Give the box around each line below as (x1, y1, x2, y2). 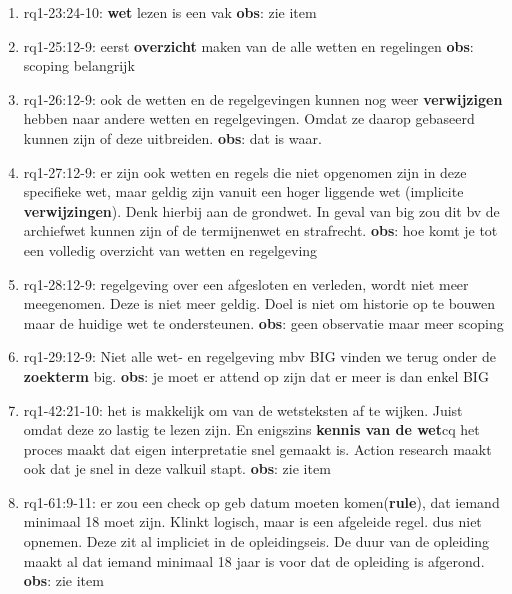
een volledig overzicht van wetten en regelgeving (23, 239, 318, 260)
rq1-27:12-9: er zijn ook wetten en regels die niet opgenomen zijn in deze (23, 161, 467, 182)
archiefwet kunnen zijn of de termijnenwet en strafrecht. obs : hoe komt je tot (23, 220, 498, 241)
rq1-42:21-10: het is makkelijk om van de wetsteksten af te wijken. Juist (23, 399, 463, 420)
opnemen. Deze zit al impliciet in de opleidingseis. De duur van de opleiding (23, 531, 490, 552)
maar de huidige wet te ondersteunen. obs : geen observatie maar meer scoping (23, 312, 504, 333)
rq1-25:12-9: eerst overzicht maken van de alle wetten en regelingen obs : (23, 35, 474, 56)
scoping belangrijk (23, 55, 135, 76)
